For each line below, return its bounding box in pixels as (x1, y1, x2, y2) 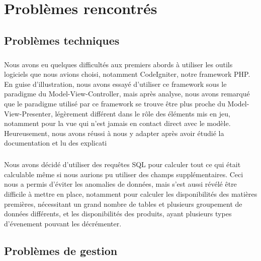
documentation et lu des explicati (4, 138, 107, 148)
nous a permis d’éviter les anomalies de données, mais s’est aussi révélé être (4, 179, 237, 189)
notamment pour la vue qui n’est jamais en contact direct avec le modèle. (4, 118, 231, 128)
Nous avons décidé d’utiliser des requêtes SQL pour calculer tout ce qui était (4, 159, 241, 170)
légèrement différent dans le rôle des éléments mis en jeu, (55, 108, 230, 118)
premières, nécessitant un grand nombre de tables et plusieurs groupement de (4, 198, 242, 209)
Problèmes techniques (4, 32, 120, 48)
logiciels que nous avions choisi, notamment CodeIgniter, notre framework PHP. (4, 69, 250, 79)
